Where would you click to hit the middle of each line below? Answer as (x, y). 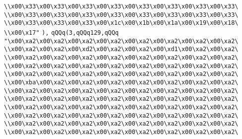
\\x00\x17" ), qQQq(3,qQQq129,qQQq (61, 33)
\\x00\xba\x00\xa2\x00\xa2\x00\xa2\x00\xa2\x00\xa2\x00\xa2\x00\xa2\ (121, 82)
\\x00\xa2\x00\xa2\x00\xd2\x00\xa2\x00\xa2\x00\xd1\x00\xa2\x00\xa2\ (121, 49)
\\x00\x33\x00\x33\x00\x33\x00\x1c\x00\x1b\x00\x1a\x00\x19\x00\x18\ (121, 23)
